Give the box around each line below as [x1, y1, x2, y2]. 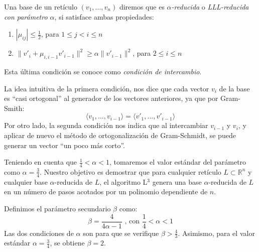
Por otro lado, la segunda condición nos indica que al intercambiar [4, 120, 208, 131]
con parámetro [4, 11, 48, 22]
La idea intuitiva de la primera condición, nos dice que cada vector [4, 83, 209, 93]
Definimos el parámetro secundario [4, 203, 111, 213]
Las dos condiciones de [4, 227, 74, 238]
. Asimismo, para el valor [178, 227, 255, 238]
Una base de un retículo [4, 2, 77, 12]
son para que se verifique [83, 227, 159, 238]
